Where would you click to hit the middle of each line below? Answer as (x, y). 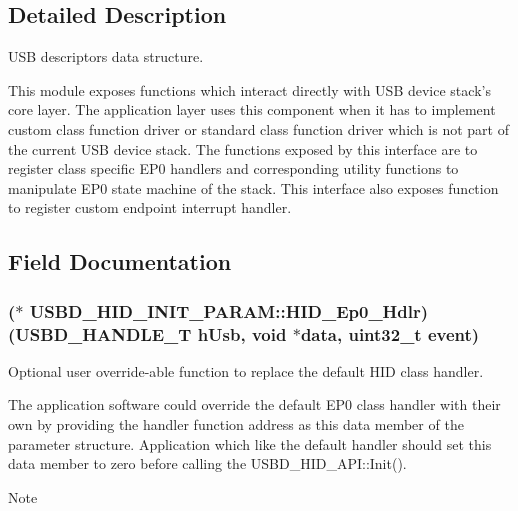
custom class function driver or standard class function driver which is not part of (258, 128)
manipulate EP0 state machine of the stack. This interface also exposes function (253, 187)
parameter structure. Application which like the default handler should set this (250, 443)
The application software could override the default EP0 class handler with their (254, 404)
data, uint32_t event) (390, 333)
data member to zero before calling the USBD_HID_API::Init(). (207, 463)
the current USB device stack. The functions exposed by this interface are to (243, 148)
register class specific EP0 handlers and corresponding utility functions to (233, 168)
